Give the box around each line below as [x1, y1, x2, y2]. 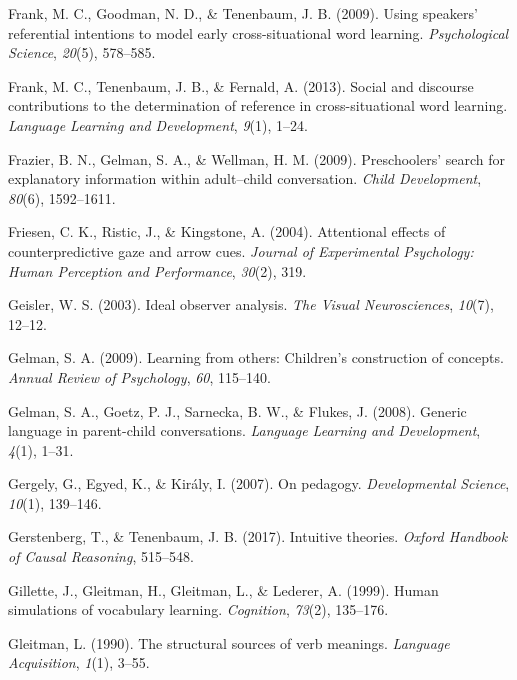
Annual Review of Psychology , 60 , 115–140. [8, 366, 271, 387]
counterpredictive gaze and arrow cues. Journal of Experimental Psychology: [8, 240, 474, 261]
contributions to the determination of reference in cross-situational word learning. [8, 95, 508, 116]
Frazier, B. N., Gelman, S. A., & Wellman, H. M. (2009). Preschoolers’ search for [8, 148, 505, 169]
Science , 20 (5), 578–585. [8, 42, 156, 63]
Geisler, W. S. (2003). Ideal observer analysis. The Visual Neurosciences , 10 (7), [8, 294, 494, 315]
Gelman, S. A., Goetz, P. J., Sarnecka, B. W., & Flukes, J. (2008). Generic [8, 400, 467, 421]
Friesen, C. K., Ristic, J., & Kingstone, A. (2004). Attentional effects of [8, 221, 446, 242]
